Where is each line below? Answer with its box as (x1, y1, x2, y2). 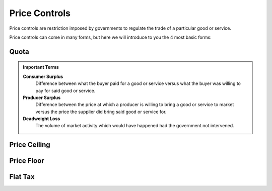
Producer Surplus (23, 94, 61, 101)
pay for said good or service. (35, 87, 96, 93)
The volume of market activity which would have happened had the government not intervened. (35, 123, 234, 129)
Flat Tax (9, 172, 35, 181)
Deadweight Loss (23, 116, 60, 122)
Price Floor (9, 156, 45, 165)
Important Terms (23, 64, 59, 70)
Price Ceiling (9, 141, 50, 149)
